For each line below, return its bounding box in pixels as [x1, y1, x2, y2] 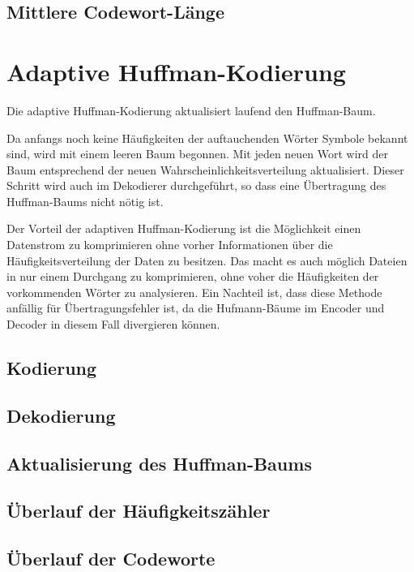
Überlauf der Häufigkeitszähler [6, 498, 271, 523]
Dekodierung [6, 402, 116, 428]
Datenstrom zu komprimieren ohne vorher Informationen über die [6, 236, 333, 253]
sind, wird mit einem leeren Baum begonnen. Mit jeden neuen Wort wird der [6, 145, 389, 162]
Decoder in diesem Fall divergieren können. [6, 316, 220, 333]
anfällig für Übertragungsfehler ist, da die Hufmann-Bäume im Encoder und [6, 299, 385, 316]
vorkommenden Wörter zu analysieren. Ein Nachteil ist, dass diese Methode [6, 283, 382, 300]
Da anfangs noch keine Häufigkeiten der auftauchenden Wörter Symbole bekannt [6, 129, 408, 146]
